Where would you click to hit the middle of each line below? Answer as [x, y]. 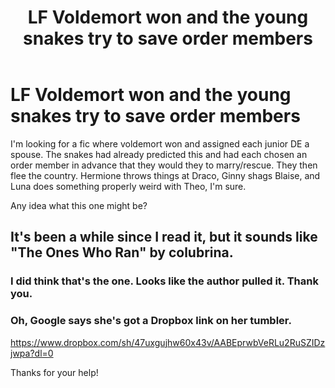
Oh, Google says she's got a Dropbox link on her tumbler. [151, 321]
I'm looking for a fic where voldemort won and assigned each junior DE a [160, 143]
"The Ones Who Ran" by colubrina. [122, 252]
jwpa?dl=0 [32, 353]
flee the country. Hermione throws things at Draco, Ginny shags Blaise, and [165, 175]
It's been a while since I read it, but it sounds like [164, 237]
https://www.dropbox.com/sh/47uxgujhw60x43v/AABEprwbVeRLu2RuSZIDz [168, 342]
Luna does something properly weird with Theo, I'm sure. [128, 186]
